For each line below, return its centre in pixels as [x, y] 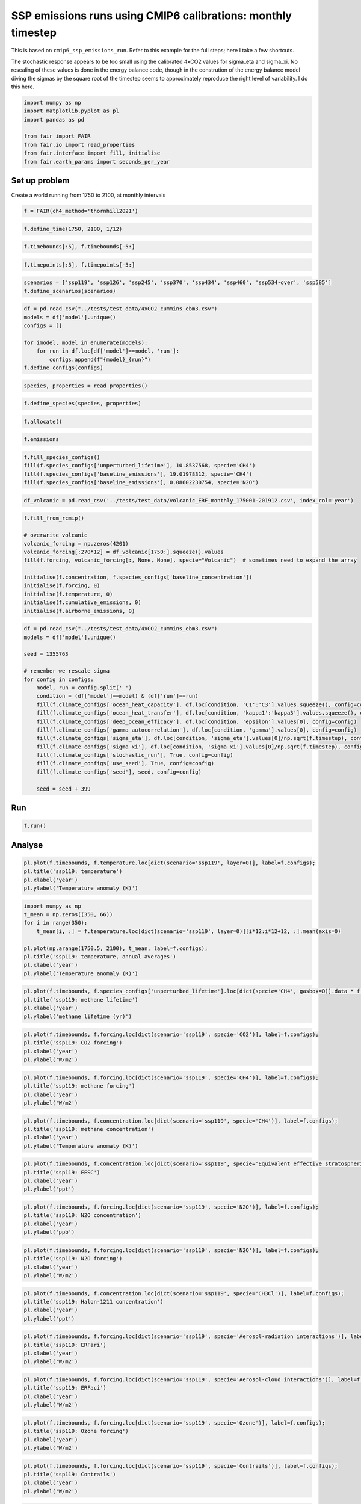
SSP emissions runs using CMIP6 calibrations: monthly [151, 16]
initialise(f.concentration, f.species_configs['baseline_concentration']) [138, 577]
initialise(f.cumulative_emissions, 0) [82, 603]
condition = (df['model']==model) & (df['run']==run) [117, 696]
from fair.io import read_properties [79, 145]
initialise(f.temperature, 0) [68, 594]
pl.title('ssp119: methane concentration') [89, 1129]
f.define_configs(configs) [63, 368]
